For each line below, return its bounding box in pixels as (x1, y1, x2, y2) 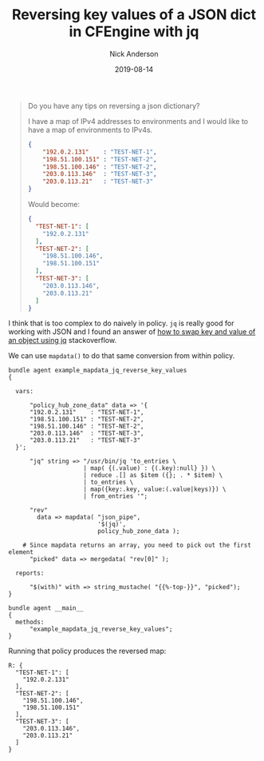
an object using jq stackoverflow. (8, 336, 117, 345)
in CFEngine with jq (69, 22, 199, 41)
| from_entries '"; (83, 492, 148, 500)
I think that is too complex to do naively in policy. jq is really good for (8, 318, 234, 329)
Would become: (27, 200, 81, 209)
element (8, 548, 34, 556)
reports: (15, 569, 45, 577)
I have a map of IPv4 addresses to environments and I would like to (27, 116, 249, 126)
